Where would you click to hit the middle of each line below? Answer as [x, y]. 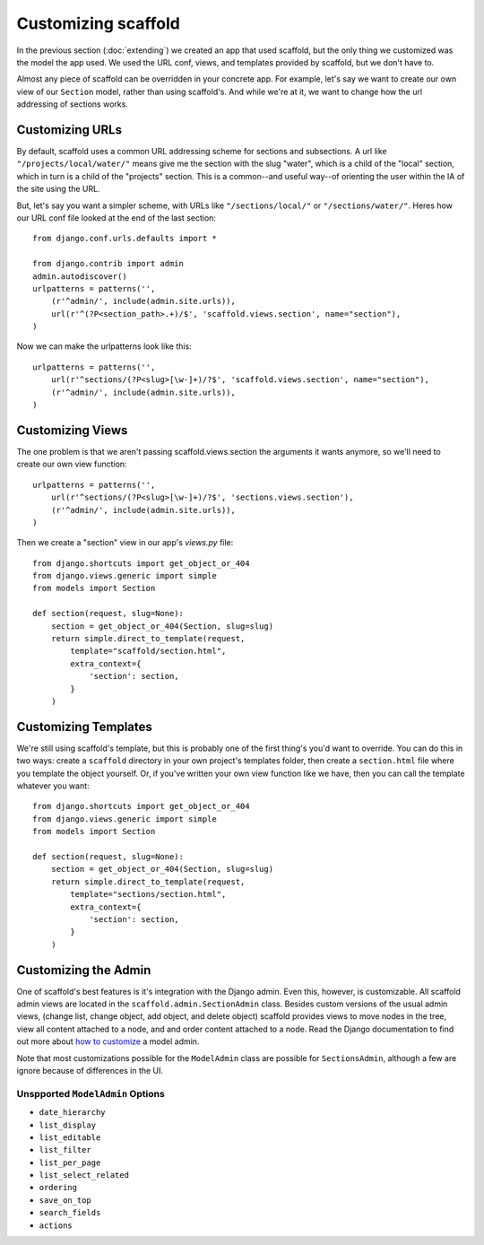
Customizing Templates [84, 727]
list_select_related [84, 1175]
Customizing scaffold [99, 23]
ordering [58, 1188]
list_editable [70, 1137]
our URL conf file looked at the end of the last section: [117, 218]
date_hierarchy [73, 1113]
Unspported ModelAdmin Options [91, 1093]
